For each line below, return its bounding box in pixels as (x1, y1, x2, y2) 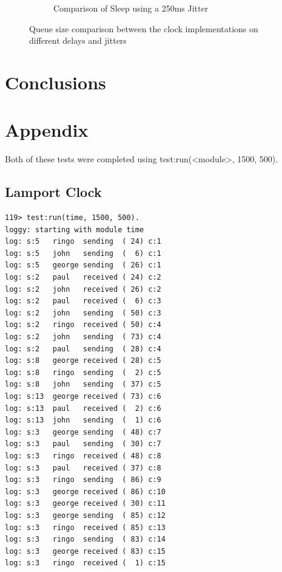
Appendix (5, 117, 89, 142)
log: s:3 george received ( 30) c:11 (5, 499, 166, 508)
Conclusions (5, 69, 106, 94)
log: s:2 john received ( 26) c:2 (5, 284, 161, 294)
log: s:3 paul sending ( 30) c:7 (5, 439, 161, 449)
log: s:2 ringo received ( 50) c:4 (5, 320, 161, 329)
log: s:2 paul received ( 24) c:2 (5, 273, 161, 282)
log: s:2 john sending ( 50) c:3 (5, 308, 161, 317)
